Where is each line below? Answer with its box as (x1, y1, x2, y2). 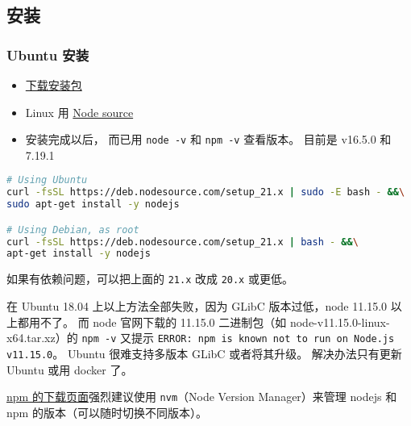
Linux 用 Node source (25, 103, 134, 120)
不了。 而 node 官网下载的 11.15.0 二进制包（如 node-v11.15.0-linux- (39, 313, 390, 330)
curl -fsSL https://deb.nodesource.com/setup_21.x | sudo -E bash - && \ (6, 186, 405, 198)
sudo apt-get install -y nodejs (6, 198, 180, 211)
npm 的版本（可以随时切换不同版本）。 (6, 403, 207, 420)
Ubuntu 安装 (6, 44, 89, 65)
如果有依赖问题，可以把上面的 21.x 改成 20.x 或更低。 (6, 270, 293, 287)
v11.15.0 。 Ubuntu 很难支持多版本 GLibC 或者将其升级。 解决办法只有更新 (6, 345, 402, 361)
